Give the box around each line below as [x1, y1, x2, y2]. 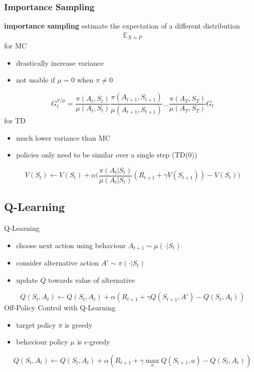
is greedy [64, 319, 93, 330]
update [16, 274, 38, 285]
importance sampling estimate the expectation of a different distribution [4, 20, 240, 31]
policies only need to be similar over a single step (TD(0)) [16, 149, 197, 160]
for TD [4, 115, 26, 125]
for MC [4, 40, 27, 51]
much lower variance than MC [16, 132, 111, 143]
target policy [16, 319, 56, 330]
